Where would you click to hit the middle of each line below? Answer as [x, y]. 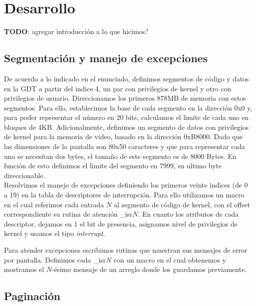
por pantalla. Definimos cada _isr [55, 259]
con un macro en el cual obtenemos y [170, 259]
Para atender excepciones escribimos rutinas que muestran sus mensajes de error [126, 250]
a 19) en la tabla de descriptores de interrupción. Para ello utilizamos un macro [124, 195]
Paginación [32, 296]
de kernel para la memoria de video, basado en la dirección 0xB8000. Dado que [123, 136]
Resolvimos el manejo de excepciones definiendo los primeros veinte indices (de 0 [126, 185]
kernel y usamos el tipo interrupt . [55, 233]
